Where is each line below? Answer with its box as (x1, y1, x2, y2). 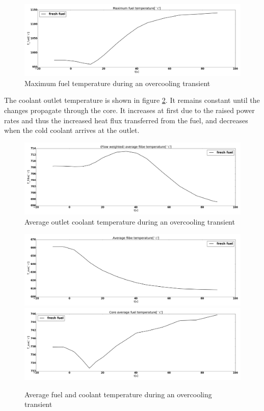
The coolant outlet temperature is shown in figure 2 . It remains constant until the (4, 95, 260, 105)
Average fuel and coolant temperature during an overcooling (24, 389, 212, 399)
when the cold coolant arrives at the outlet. (4, 125, 140, 135)
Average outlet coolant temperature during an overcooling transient (24, 216, 235, 227)
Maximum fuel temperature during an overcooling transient (24, 77, 210, 88)
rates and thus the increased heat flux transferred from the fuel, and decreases (4, 115, 248, 125)
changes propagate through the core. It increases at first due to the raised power (4, 104, 255, 115)
